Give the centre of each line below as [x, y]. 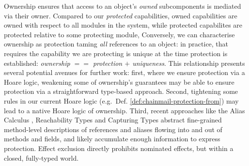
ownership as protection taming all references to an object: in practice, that [116, 44]
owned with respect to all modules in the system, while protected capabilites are [123, 25]
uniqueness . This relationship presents [189, 63]
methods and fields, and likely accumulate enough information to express [112, 139]
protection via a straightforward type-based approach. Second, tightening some [121, 91]
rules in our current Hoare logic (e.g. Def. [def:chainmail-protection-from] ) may [121, 100]
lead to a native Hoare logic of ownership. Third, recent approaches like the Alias [124, 110]
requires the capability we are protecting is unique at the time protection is [116, 53]
